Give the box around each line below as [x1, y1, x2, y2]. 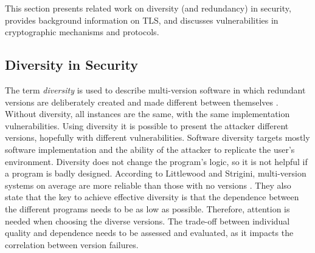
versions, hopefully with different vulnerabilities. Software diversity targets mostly [5, 131, 310, 144]
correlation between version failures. [5, 238, 139, 251]
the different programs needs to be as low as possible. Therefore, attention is [5, 202, 290, 215]
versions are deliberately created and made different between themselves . [5, 95, 279, 108]
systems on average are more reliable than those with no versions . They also [5, 178, 291, 191]
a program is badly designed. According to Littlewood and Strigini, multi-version [5, 167, 306, 180]
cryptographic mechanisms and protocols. [5, 25, 159, 38]
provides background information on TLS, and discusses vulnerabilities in [5, 13, 279, 26]
